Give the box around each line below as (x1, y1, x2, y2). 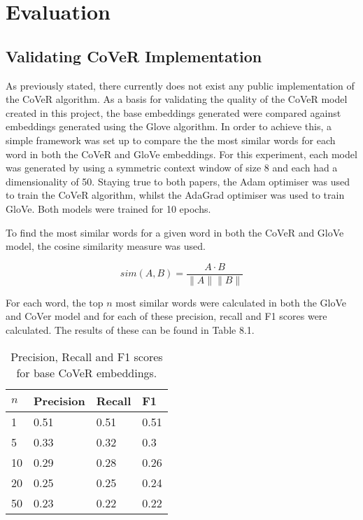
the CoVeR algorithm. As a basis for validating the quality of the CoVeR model (6, 92, 348, 106)
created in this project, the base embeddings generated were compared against (6, 105, 341, 120)
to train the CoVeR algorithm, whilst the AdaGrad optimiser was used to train (6, 188, 345, 202)
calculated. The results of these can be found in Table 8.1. (6, 322, 255, 337)
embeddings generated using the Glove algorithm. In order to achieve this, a (6, 119, 332, 134)
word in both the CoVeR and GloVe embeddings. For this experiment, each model (6, 146, 357, 161)
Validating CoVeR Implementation (6, 45, 262, 66)
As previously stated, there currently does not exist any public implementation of (6, 78, 355, 92)
